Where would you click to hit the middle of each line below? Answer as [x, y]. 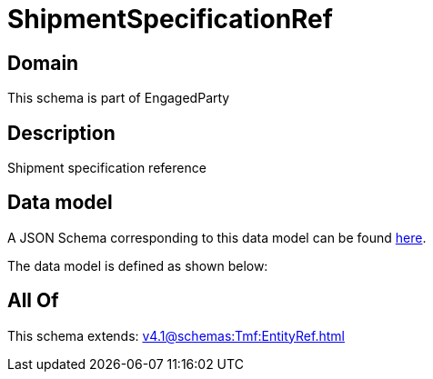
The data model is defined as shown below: [138, 265]
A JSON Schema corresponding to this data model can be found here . [217, 237]
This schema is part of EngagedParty [119, 98]
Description [61, 133]
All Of [33, 301]
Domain [43, 63]
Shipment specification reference [107, 168]
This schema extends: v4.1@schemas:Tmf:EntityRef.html [176, 335]
